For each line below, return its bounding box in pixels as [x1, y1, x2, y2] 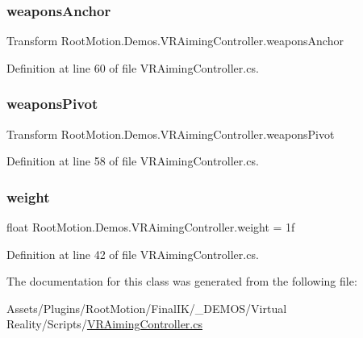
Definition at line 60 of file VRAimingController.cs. [6, 59, 259, 76]
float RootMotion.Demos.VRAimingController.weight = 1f [6, 219, 295, 236]
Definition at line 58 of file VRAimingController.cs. [6, 152, 259, 169]
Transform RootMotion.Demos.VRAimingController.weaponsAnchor [6, 32, 344, 49]
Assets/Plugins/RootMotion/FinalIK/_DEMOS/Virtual [6, 299, 287, 316]
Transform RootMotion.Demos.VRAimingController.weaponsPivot [6, 125, 335, 142]
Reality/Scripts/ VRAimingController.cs [6, 315, 202, 332]
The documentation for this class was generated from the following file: [6, 273, 357, 290]
